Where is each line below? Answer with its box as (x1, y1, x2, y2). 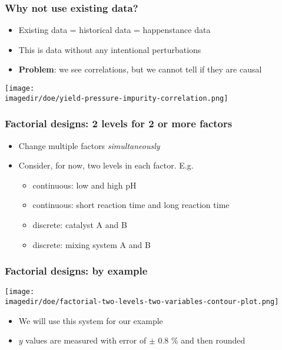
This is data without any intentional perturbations (18, 43, 201, 55)
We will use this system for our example (18, 314, 163, 326)
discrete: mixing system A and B (32, 238, 151, 250)
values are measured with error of (25, 334, 147, 346)
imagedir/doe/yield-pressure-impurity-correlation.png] (5, 94, 228, 103)
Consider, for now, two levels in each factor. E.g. (18, 159, 194, 171)
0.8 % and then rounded (158, 334, 245, 346)
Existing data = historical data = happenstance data (18, 24, 211, 36)
